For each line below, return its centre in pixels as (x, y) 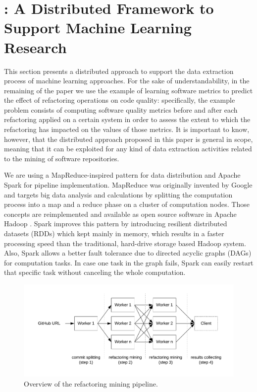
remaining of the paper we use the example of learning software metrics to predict (128, 90)
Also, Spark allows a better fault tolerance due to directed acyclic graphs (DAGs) (128, 253)
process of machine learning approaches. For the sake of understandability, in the (127, 81)
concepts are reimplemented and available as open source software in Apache (120, 214)
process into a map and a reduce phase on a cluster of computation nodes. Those (127, 204)
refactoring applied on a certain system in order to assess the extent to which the (127, 119)
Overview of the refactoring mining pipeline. (91, 384)
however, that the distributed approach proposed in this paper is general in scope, (128, 139)
